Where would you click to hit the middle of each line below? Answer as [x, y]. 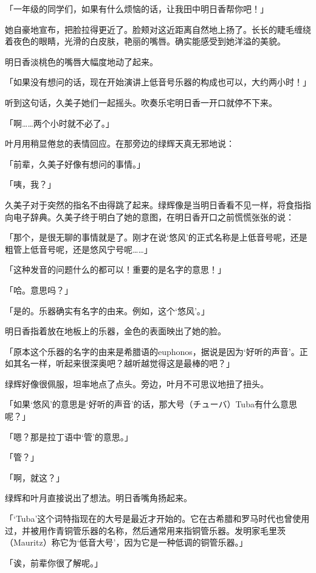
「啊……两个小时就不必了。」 [60, 123]
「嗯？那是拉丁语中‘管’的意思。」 [69, 436]
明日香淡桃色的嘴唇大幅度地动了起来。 [81, 61]
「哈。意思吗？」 [39, 290]
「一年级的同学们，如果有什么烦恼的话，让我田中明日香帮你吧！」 [137, 9]
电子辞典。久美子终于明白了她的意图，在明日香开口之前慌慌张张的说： [153, 216]
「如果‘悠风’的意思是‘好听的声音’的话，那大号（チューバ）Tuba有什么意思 [151, 404]
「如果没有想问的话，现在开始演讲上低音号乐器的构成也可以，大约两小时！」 [158, 82]
